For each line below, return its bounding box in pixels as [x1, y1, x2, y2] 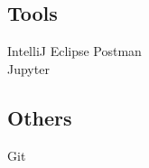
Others [7, 103, 72, 131]
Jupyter [7, 59, 50, 78]
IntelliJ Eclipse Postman [7, 42, 142, 61]
